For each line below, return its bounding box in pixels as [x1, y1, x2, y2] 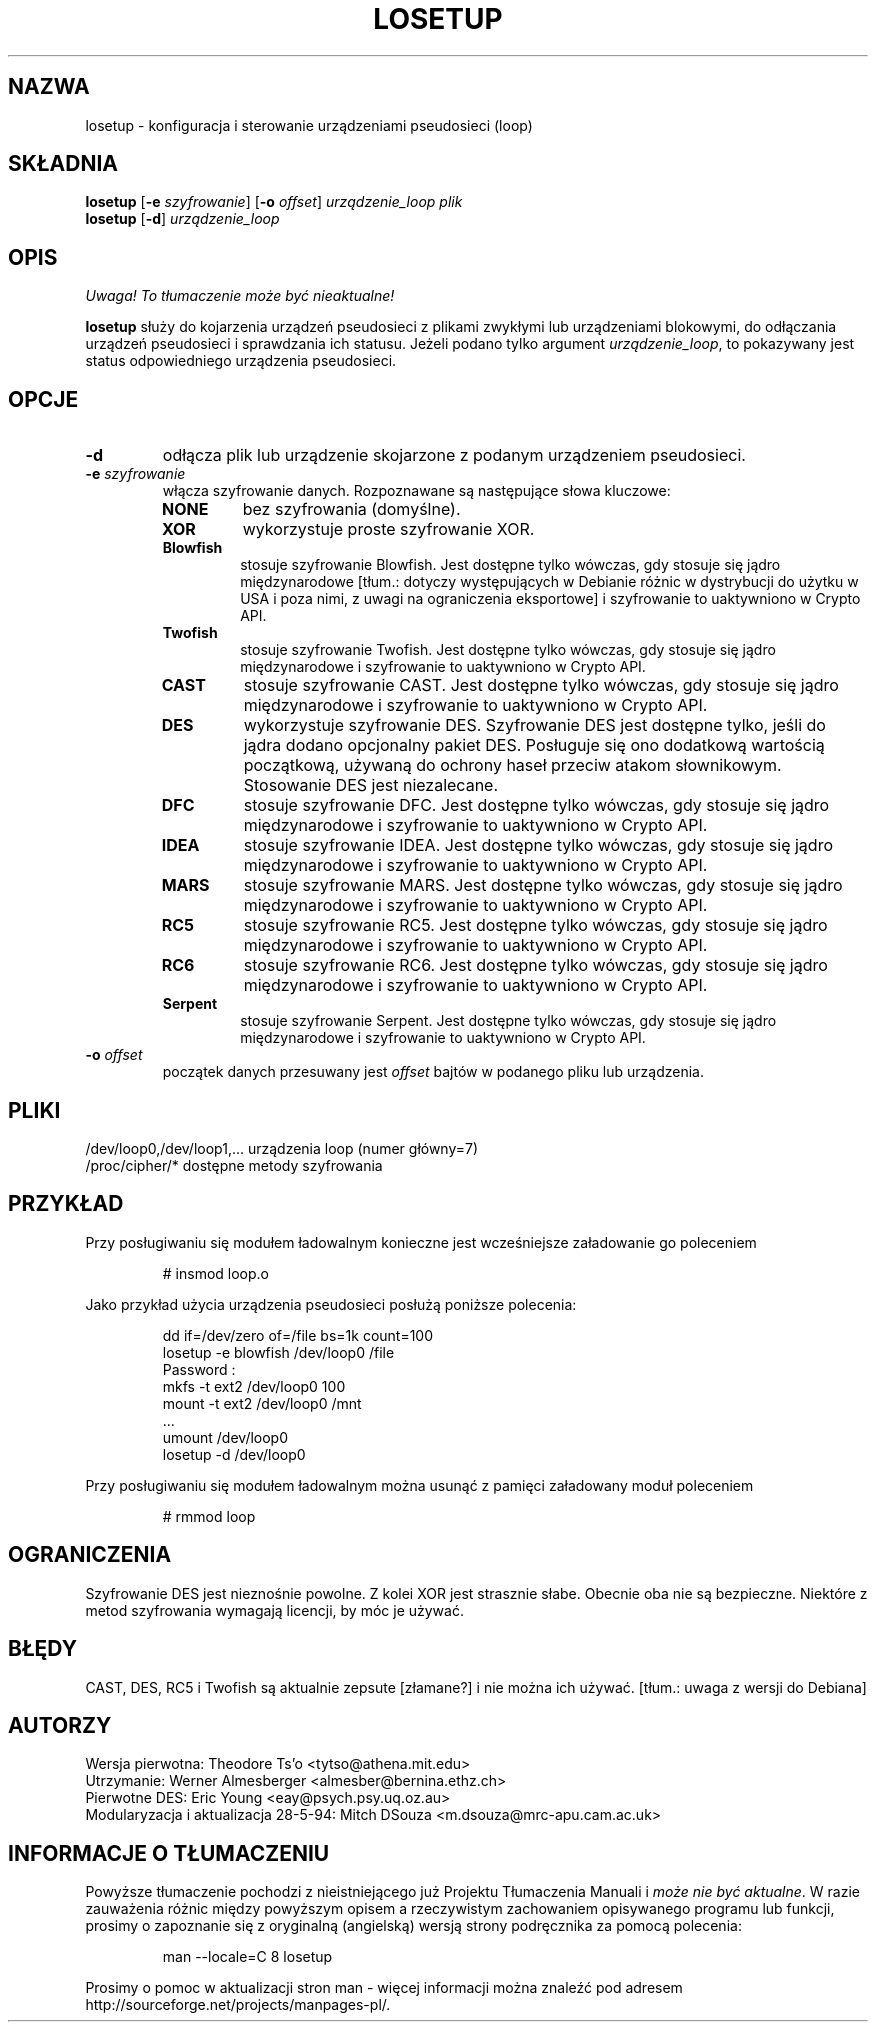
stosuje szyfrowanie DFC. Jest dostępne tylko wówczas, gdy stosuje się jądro [243, 795, 830, 816]
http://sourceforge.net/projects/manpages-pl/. [85, 1996, 391, 2014]
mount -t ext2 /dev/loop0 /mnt [162, 1394, 362, 1412]
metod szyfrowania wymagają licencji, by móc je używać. [85, 1601, 464, 1619]
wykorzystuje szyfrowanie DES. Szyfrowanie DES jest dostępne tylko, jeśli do [243, 715, 826, 736]
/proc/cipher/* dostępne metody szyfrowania [85, 1156, 383, 1174]
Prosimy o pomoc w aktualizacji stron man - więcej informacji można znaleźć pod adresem [85, 1979, 683, 1997]
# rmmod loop [162, 1507, 256, 1525]
